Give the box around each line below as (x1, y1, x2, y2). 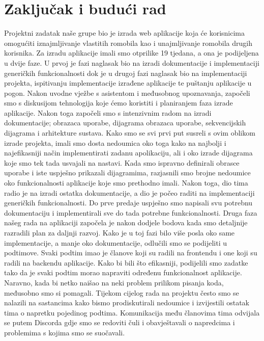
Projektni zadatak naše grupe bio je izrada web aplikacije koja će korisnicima (4, 28, 245, 38)
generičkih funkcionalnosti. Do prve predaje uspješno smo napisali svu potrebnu (4, 197, 253, 208)
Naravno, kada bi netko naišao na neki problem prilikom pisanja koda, (4, 277, 224, 287)
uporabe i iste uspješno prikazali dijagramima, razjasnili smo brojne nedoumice (4, 167, 251, 178)
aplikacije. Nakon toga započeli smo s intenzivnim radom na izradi (4, 107, 212, 118)
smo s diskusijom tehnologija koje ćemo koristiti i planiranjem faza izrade (4, 97, 233, 108)
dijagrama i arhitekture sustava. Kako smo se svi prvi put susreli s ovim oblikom (4, 127, 255, 138)
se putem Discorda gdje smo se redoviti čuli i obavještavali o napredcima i (4, 317, 235, 328)
